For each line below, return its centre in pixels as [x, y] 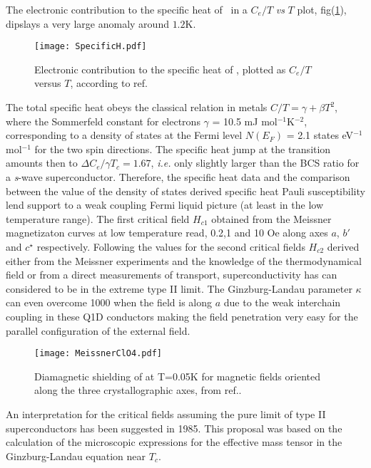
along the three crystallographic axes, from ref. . [138, 390]
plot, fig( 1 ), [322, 9]
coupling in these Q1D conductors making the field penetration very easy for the [182, 316]
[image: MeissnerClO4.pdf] [98, 354]
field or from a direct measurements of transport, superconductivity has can [172, 275]
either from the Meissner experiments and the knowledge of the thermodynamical [184, 260]
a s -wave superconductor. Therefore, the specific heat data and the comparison [178, 177]
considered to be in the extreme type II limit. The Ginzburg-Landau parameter [179, 288]
